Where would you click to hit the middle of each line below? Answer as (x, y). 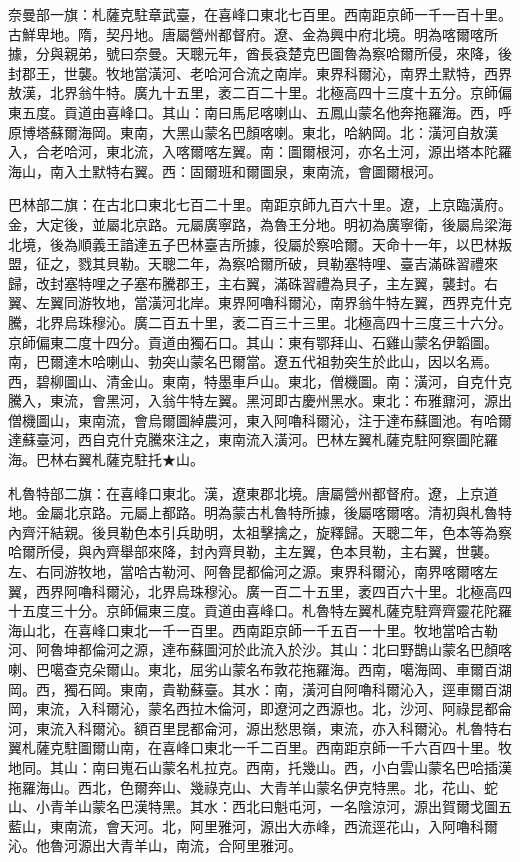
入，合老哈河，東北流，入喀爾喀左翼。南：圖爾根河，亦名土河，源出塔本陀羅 (260, 151)
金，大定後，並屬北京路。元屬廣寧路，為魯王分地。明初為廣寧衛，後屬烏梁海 (260, 223)
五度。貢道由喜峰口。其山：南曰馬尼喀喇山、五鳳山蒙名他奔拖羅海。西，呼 (266, 111)
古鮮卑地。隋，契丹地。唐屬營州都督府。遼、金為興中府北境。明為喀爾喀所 (253, 33)
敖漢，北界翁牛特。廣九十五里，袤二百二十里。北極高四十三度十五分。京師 (253, 92)
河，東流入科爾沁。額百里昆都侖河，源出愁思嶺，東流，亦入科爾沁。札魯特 (253, 727)
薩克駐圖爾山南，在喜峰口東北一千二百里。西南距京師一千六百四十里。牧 (273, 747)
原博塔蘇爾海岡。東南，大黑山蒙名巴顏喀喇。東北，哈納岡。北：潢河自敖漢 (253, 131)
